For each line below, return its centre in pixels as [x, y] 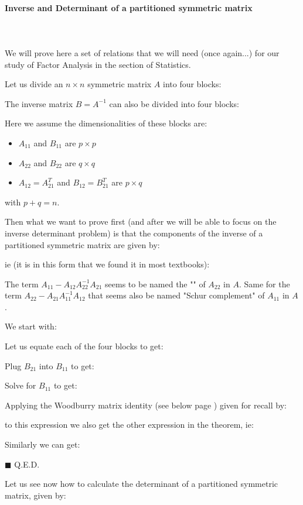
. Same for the [264, 284]
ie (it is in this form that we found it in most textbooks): [107, 264]
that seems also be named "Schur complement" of [176, 295]
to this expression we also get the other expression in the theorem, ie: [129, 425]
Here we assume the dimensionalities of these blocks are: [106, 123]
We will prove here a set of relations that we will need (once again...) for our [142, 52]
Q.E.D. [27, 464]
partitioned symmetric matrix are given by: [82, 244]
